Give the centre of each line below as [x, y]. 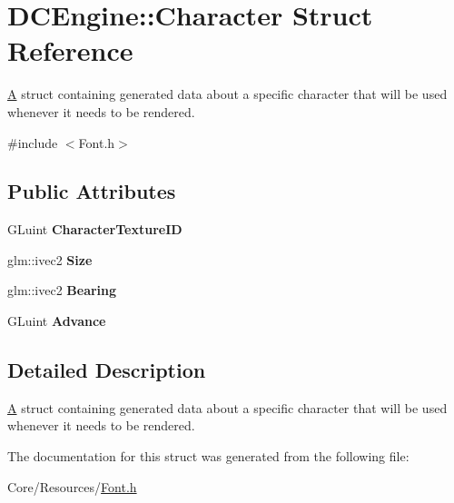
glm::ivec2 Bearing [62, 290]
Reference [70, 50]
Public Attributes [92, 191]
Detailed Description [107, 370]
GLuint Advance [57, 321]
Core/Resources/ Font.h [72, 486]
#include [33, 142]
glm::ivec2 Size [50, 259]
